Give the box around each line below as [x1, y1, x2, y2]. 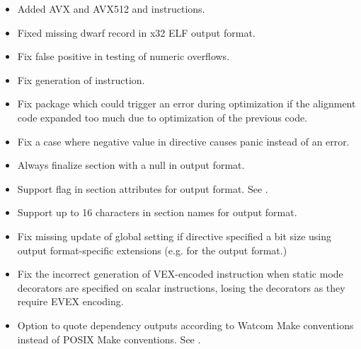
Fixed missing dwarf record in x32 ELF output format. [17, 25, 256, 40]
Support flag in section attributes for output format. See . [17, 181, 268, 196]
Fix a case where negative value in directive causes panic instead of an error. [17, 134, 350, 148]
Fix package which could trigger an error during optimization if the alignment [17, 96, 356, 111]
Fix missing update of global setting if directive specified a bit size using [17, 228, 332, 243]
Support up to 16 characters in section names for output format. [17, 205, 297, 220]
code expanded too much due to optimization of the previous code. [17, 110, 308, 124]
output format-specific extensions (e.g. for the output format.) [17, 242, 287, 257]
